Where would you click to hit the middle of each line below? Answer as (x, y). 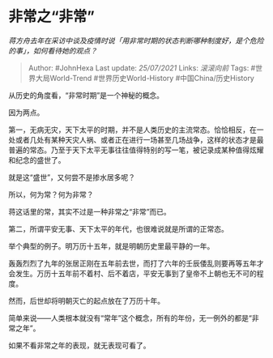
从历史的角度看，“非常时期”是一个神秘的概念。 (86, 95)
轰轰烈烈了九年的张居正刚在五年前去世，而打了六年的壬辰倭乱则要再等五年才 (136, 263)
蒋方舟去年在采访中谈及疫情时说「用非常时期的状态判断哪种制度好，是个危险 (136, 40)
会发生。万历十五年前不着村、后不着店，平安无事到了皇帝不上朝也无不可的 (132, 273)
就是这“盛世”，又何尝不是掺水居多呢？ (72, 177)
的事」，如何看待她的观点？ (53, 50)
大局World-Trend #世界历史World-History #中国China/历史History (145, 78)
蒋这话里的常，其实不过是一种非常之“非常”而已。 (90, 211)
